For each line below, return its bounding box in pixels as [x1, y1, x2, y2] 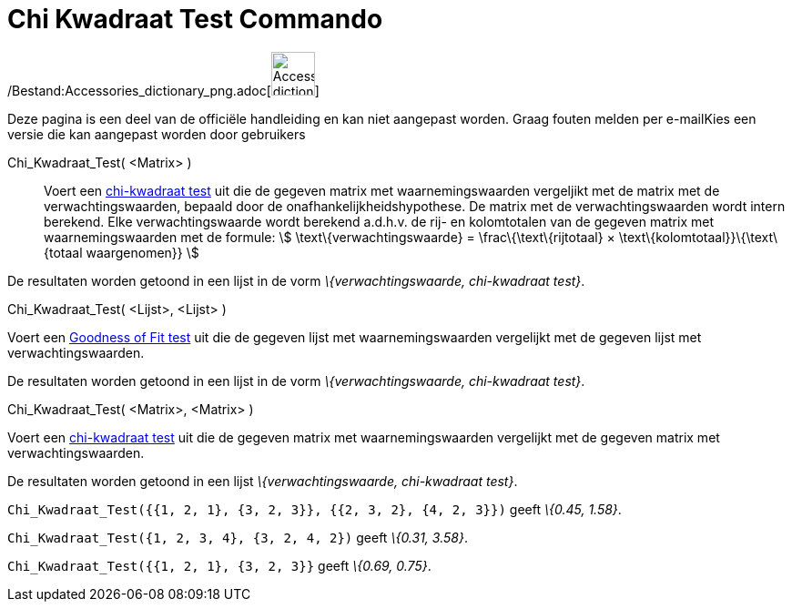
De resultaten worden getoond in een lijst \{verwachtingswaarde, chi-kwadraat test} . [7, 472, 518, 489]
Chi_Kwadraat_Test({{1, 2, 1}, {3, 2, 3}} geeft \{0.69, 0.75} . [7, 557, 432, 573]
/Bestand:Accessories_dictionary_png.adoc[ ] [7, 82, 320, 98]
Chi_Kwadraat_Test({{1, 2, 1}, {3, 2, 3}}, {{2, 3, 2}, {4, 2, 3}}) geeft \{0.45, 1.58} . [7, 501, 622, 517]
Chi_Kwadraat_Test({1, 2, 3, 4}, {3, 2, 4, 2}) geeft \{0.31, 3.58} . [7, 529, 468, 545]
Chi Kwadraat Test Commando [7, 4, 383, 35]
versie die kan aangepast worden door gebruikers [7, 126, 306, 142]
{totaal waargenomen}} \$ [44, 244, 199, 260]
